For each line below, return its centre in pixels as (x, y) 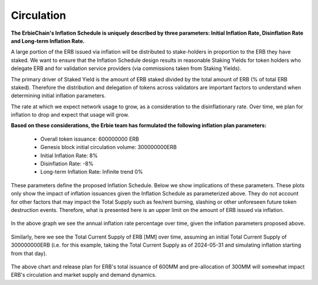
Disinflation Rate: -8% (67, 164)
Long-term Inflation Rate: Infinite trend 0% (92, 172)
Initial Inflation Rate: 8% (69, 155)
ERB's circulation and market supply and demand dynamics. (84, 275)
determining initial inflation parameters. (58, 96)
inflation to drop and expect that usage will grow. (70, 115)
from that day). (29, 253)
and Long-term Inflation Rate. (48, 41)
